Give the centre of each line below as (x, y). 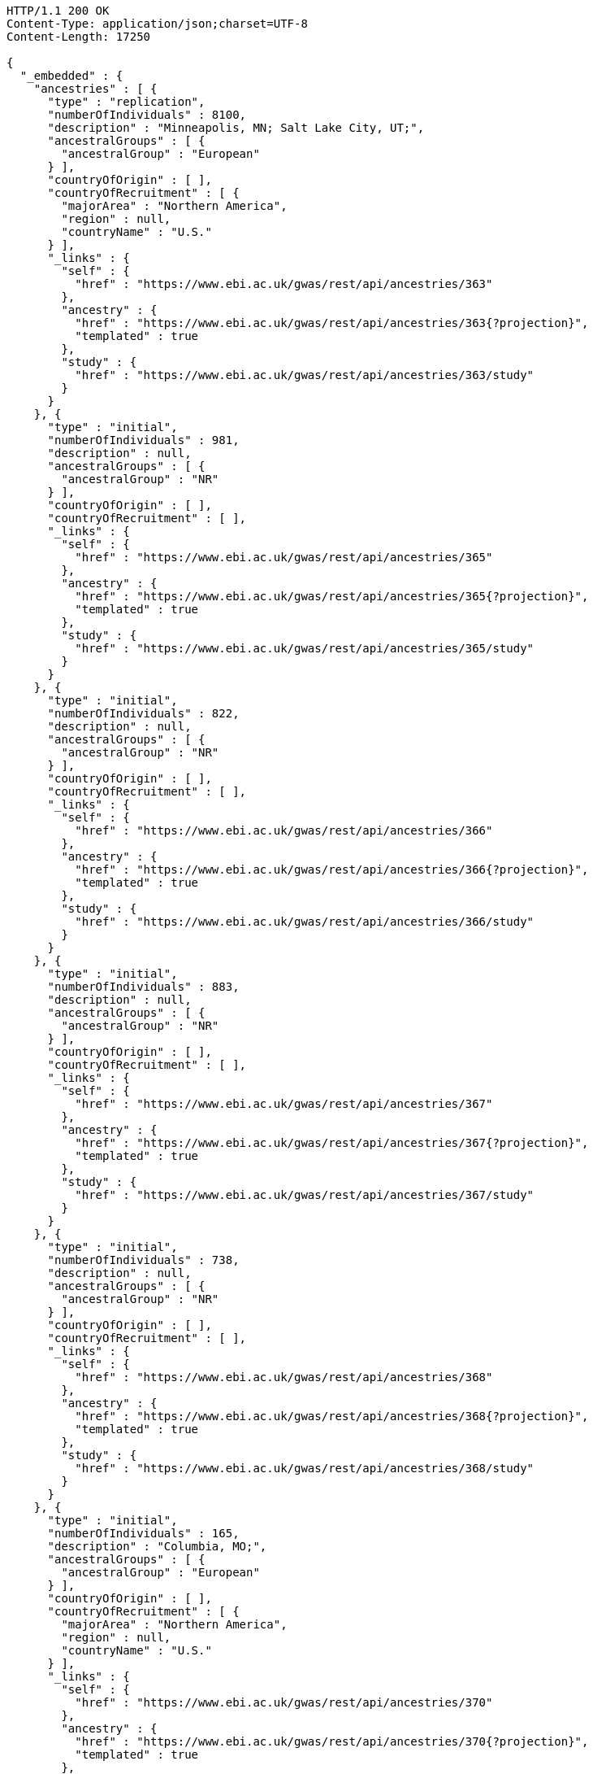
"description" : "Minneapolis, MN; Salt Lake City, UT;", (236, 128)
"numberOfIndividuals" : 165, (143, 1533)
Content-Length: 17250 (79, 37)
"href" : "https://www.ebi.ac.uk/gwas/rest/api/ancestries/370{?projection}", (332, 1741)
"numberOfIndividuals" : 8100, (147, 115)
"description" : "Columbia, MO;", (157, 1546)
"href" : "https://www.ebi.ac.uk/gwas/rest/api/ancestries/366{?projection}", (332, 870)
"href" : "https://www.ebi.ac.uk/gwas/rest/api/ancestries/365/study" (305, 648)
